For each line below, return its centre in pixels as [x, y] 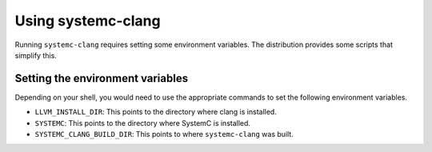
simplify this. [36, 55]
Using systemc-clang [88, 21]
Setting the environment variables [101, 78]
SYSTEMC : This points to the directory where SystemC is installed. [143, 123]
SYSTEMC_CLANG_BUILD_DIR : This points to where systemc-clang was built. [164, 134]
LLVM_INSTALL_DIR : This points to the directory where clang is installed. [156, 112]
